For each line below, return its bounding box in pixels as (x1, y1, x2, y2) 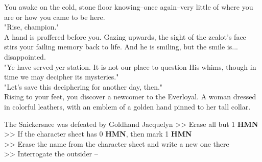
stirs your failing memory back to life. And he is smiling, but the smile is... (4, 41, 238, 52)
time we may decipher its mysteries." (4, 71, 119, 82)
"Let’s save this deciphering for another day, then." (4, 81, 163, 92)
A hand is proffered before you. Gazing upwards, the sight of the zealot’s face (4, 31, 246, 42)
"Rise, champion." (4, 21, 59, 32)
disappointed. (4, 51, 46, 62)
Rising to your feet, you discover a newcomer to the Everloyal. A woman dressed (4, 91, 256, 102)
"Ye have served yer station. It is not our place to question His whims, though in (4, 61, 256, 72)
